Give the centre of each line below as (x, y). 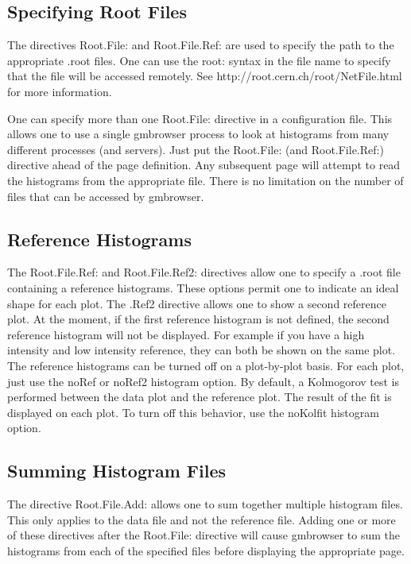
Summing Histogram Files (117, 471)
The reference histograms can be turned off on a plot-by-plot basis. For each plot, (206, 365)
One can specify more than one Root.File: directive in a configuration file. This (200, 118)
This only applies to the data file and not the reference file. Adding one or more (202, 519)
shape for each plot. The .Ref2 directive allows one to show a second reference (197, 303)
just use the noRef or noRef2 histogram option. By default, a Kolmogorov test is (204, 381)
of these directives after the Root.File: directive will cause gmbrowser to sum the (204, 535)
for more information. (60, 91)
